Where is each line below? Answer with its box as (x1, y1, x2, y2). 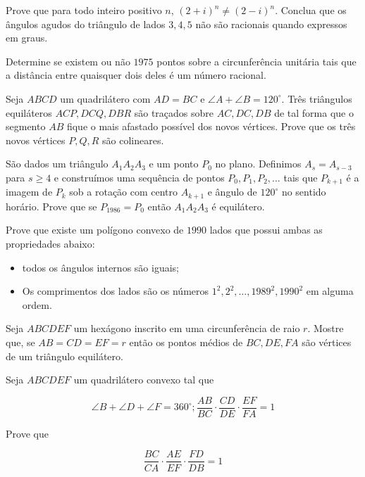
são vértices (302, 335, 352, 349)
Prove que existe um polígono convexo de (6, 222, 184, 237)
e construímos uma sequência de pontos (54, 170, 225, 184)
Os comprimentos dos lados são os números (22, 284, 209, 298)
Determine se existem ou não (6, 53, 130, 68)
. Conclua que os (275, 3, 347, 17)
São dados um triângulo (6, 156, 109, 171)
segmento (6, 119, 46, 134)
